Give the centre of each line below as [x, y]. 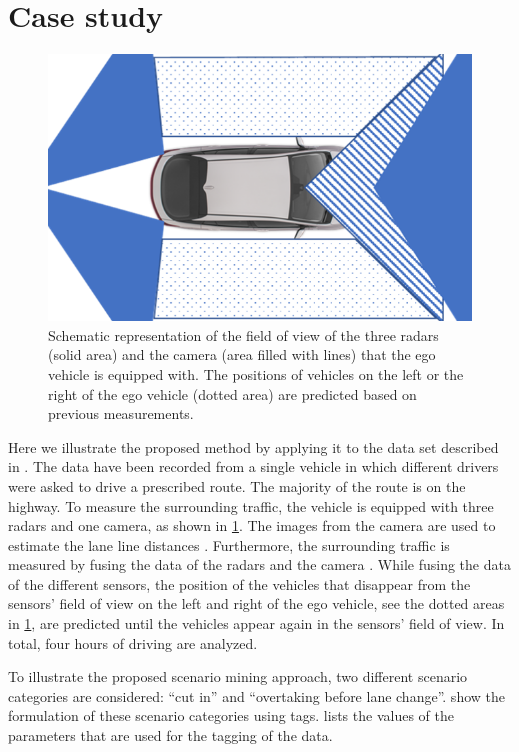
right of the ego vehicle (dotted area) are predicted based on [232, 393]
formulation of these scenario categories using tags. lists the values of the [231, 715]
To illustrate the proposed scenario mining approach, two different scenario [238, 676]
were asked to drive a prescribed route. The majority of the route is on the [237, 485]
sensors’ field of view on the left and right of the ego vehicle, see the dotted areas [256, 603]
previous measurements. [121, 413]
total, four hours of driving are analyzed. [133, 642]
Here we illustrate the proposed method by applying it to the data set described [253, 446]
